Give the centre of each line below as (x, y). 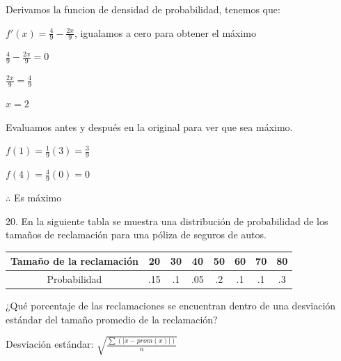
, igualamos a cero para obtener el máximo (165, 32)
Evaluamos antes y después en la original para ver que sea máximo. (149, 126)
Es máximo (38, 197)
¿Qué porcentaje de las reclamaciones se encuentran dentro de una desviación (171, 306)
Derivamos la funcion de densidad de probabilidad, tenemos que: (143, 9)
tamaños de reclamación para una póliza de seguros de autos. (136, 235)
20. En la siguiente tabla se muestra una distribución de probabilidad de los (167, 221)
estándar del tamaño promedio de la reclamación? (112, 319)
